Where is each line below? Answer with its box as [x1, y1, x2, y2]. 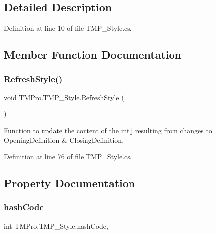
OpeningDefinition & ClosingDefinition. [4, 134, 124, 145]
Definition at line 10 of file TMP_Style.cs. [4, 23, 132, 33]
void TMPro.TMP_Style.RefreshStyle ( [4, 92, 124, 102]
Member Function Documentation [4, 47, 182, 62]
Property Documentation [4, 175, 135, 191]
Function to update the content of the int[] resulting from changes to [4, 125, 212, 135]
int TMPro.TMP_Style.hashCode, [4, 220, 108, 231]
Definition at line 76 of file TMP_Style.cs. [4, 151, 132, 162]
